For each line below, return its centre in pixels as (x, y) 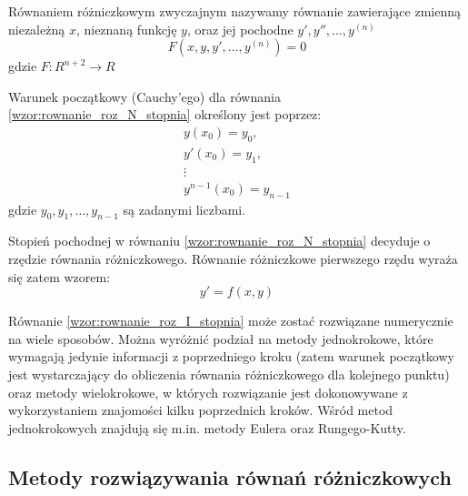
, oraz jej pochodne (240, 29)
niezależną (37, 29)
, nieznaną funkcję (126, 29)
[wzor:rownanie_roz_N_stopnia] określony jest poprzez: (165, 114)
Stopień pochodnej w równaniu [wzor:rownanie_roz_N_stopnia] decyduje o (219, 241)
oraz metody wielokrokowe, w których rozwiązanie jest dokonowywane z (208, 392)
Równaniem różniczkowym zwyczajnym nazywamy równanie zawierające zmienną (235, 11)
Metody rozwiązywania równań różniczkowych (230, 476)
